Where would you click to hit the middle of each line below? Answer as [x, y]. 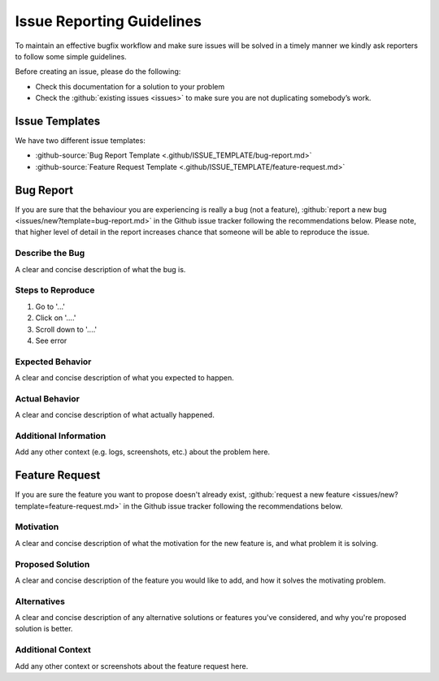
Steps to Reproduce [55, 290]
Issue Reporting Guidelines [109, 21]
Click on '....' [56, 318]
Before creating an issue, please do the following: [98, 72]
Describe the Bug [50, 254]
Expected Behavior [53, 362]
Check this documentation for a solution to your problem [130, 86]
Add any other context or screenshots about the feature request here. [132, 666]
